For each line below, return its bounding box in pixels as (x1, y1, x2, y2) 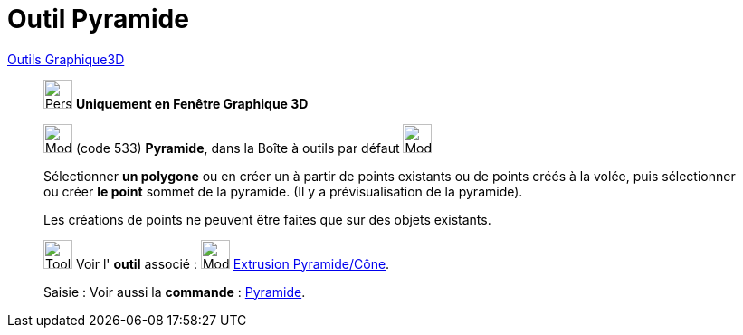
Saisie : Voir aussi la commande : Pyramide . (43, 283, 306, 300)
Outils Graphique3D (7, 51, 125, 67)
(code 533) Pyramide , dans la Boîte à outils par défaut (75, 139, 400, 156)
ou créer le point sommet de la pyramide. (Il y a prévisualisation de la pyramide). (43, 183, 523, 199)
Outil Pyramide (7, 4, 189, 34)
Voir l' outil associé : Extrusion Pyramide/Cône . (75, 255, 390, 272)
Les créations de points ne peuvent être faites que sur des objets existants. (43, 211, 491, 227)
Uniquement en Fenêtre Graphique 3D (75, 95, 309, 111)
